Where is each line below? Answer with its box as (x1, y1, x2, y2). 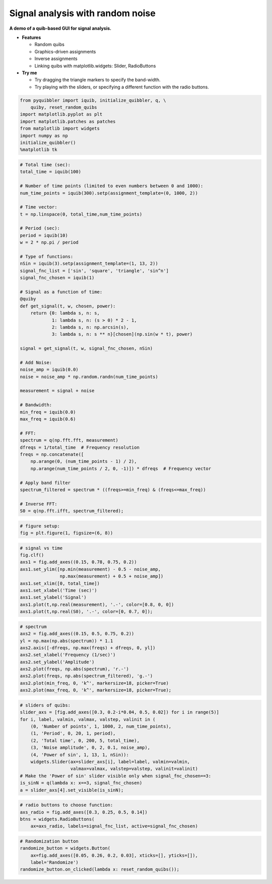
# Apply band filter (20, 480, 71, 486)
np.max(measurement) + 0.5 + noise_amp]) (59, 574, 164, 579)
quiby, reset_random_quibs (30, 105, 98, 111)
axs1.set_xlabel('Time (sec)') (20, 588, 98, 593)
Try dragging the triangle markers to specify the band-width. (34, 77, 161, 83)
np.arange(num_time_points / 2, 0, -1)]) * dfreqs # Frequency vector (30, 465, 212, 472)
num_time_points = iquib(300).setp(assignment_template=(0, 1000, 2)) (20, 190, 198, 196)
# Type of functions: (20, 254, 74, 259)
